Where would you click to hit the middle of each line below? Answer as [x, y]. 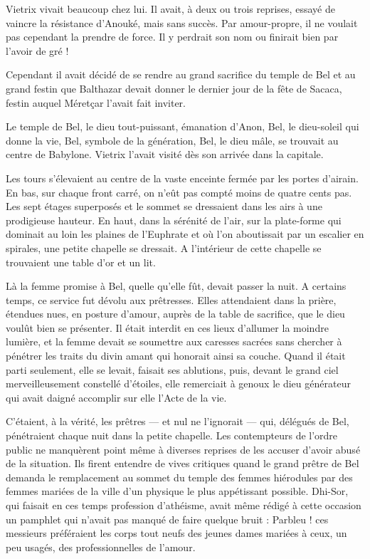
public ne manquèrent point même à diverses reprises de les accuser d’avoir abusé [183, 449]
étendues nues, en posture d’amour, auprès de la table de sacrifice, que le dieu [175, 314]
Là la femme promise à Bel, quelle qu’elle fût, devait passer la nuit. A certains [176, 286]
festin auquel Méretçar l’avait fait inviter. [96, 102]
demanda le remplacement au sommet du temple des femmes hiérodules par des [179, 477]
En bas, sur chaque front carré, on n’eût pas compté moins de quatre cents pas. [179, 192]
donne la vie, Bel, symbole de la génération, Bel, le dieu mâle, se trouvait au [172, 140]
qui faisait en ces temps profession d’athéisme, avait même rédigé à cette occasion [184, 505]
